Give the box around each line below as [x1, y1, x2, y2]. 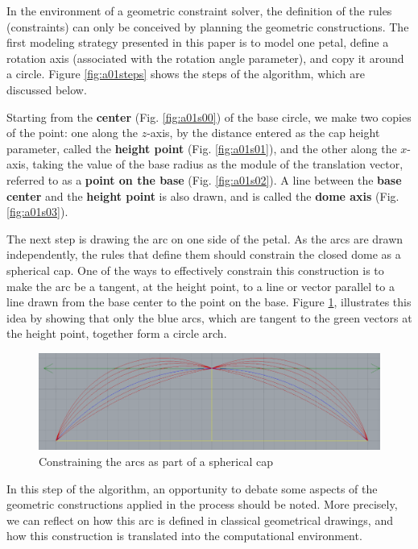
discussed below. [6, 81, 87, 98]
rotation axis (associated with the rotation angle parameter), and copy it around [6, 49, 404, 66]
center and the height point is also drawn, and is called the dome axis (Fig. [6, 187, 399, 204]
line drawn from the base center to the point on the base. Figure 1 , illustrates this [6, 293, 412, 310]
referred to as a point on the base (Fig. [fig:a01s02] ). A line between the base [6, 171, 402, 188]
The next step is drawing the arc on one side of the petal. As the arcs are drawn [6, 230, 404, 247]
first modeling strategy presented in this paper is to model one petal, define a [6, 34, 389, 51]
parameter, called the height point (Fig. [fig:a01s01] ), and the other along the [6, 139, 397, 156]
